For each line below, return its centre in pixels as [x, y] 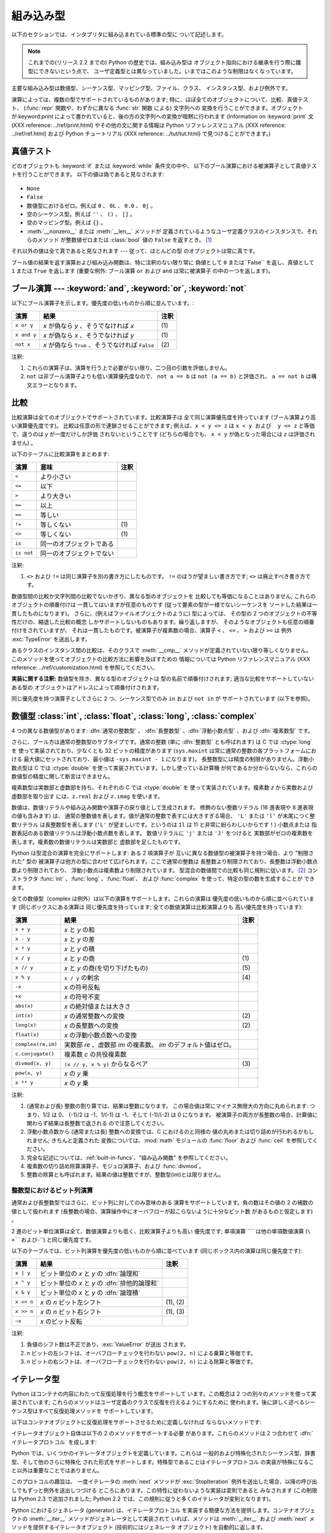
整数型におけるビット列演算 [52, 1191]
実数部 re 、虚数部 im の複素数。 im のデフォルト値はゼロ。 [150, 1044]
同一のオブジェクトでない [77, 553]
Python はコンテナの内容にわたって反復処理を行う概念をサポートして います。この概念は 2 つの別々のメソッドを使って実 [164, 1393]
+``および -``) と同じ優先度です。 [53, 1240]
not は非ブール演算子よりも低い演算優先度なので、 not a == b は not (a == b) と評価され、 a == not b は [169, 377]
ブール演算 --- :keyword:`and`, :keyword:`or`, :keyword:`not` [129, 289]
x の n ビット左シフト [71, 1302]
